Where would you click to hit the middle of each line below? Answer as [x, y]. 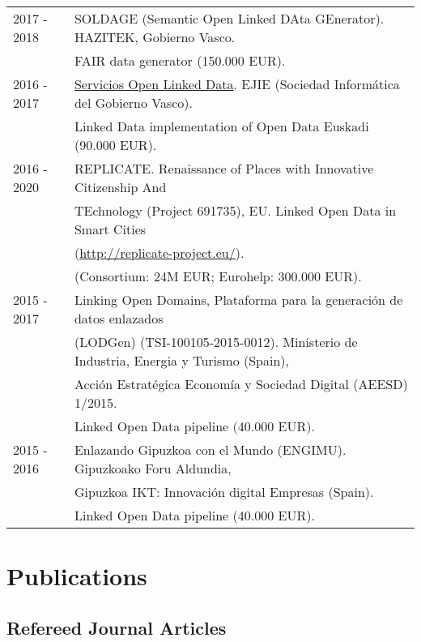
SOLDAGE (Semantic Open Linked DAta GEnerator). [229, 18]
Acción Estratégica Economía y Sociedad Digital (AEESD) [241, 384]
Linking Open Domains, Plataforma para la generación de [238, 300]
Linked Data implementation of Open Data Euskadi [221, 126]
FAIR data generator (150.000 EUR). [180, 60]
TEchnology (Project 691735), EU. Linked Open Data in [235, 210]
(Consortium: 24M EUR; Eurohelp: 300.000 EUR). [218, 276]
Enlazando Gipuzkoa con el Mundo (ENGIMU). [210, 449]
